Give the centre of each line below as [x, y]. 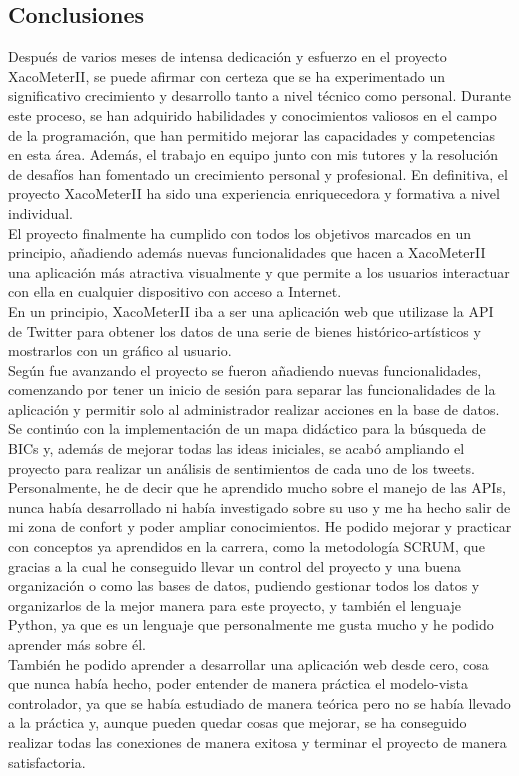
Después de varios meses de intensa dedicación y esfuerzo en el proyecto [227, 56]
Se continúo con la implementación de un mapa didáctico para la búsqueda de [247, 428]
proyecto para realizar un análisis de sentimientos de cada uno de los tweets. [241, 467]
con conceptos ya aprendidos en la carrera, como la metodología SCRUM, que [246, 546]
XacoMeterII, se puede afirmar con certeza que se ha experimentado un [227, 75]
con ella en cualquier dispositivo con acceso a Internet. [175, 291]
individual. [40, 212]
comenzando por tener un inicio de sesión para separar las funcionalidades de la [252, 389]
